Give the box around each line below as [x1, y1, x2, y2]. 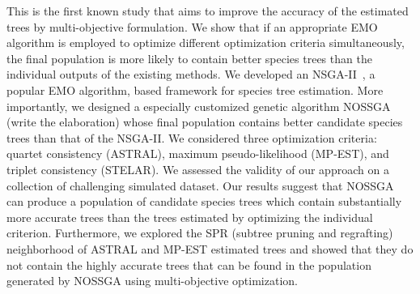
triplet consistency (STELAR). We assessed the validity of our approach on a [6, 160, 389, 177]
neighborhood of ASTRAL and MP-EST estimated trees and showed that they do [6, 240, 414, 257]
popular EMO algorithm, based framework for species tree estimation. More [6, 81, 384, 98]
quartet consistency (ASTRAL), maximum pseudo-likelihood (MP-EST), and [6, 145, 389, 162]
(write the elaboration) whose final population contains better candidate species [6, 113, 403, 130]
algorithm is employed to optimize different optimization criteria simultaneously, [6, 34, 405, 51]
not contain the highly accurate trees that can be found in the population [6, 256, 371, 273]
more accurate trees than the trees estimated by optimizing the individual [6, 208, 373, 225]
